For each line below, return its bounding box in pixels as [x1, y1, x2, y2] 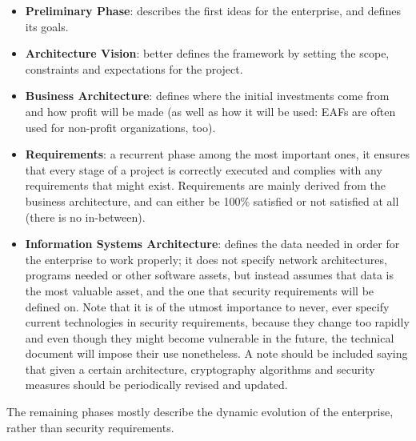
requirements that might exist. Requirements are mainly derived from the [25, 177, 386, 194]
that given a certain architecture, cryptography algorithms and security [25, 360, 375, 377]
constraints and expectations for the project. [25, 60, 243, 77]
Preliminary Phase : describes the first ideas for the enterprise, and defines [25, 2, 401, 18]
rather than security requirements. [6, 419, 174, 435]
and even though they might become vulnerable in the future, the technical [25, 329, 394, 346]
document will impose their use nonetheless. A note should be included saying [25, 345, 408, 362]
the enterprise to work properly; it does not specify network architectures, [25, 251, 387, 267]
